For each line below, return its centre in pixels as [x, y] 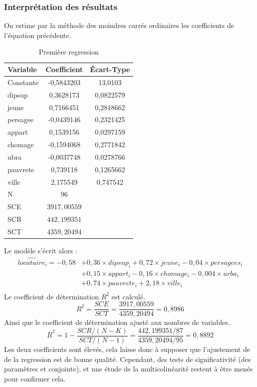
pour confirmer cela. [35, 378]
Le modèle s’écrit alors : [41, 251]
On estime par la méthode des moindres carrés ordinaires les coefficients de [119, 25]
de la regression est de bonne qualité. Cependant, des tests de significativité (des [127, 359]
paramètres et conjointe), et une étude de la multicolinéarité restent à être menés [128, 369]
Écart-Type [110, 69]
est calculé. [128, 296]
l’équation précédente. [38, 35]
